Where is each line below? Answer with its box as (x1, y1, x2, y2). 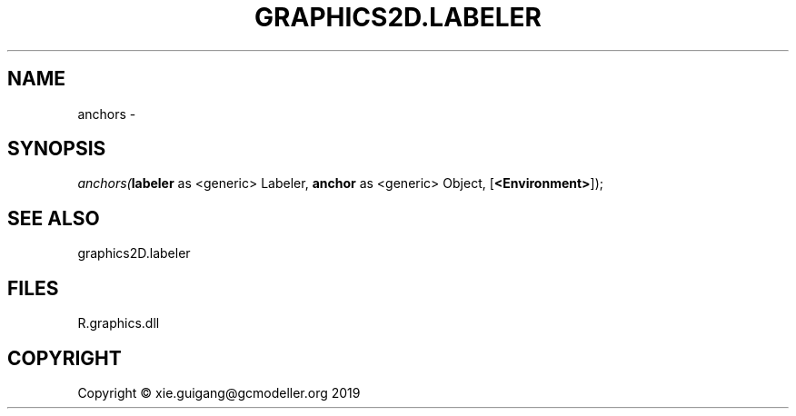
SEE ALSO (7, 206, 100, 230)
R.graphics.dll (77, 315, 160, 332)
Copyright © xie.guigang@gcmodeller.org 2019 (77, 384, 361, 401)
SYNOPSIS (7, 137, 106, 161)
